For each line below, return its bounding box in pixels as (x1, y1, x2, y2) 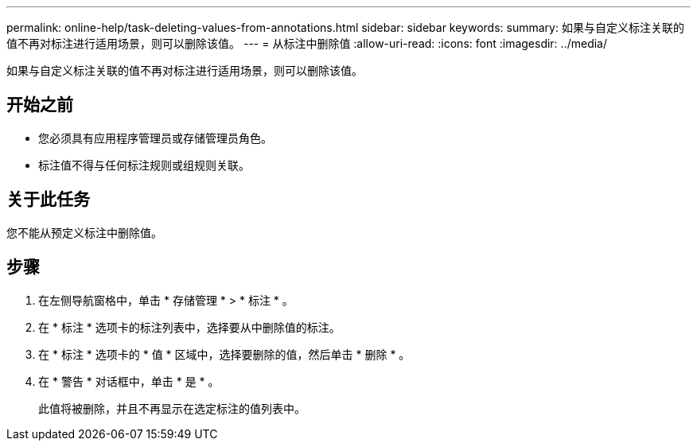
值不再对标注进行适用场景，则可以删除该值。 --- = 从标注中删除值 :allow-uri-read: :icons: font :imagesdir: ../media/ (6, 37, 608, 50)
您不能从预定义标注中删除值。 (6, 225, 162, 239)
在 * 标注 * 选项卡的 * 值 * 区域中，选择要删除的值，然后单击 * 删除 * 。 (38, 347, 411, 361)
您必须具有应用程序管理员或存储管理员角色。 (38, 130, 272, 145)
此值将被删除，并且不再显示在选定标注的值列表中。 (38, 401, 306, 415)
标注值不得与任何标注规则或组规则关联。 (38, 157, 250, 172)
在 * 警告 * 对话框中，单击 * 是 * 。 (38, 374, 220, 388)
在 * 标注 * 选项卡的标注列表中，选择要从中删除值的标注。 (38, 320, 341, 334)
